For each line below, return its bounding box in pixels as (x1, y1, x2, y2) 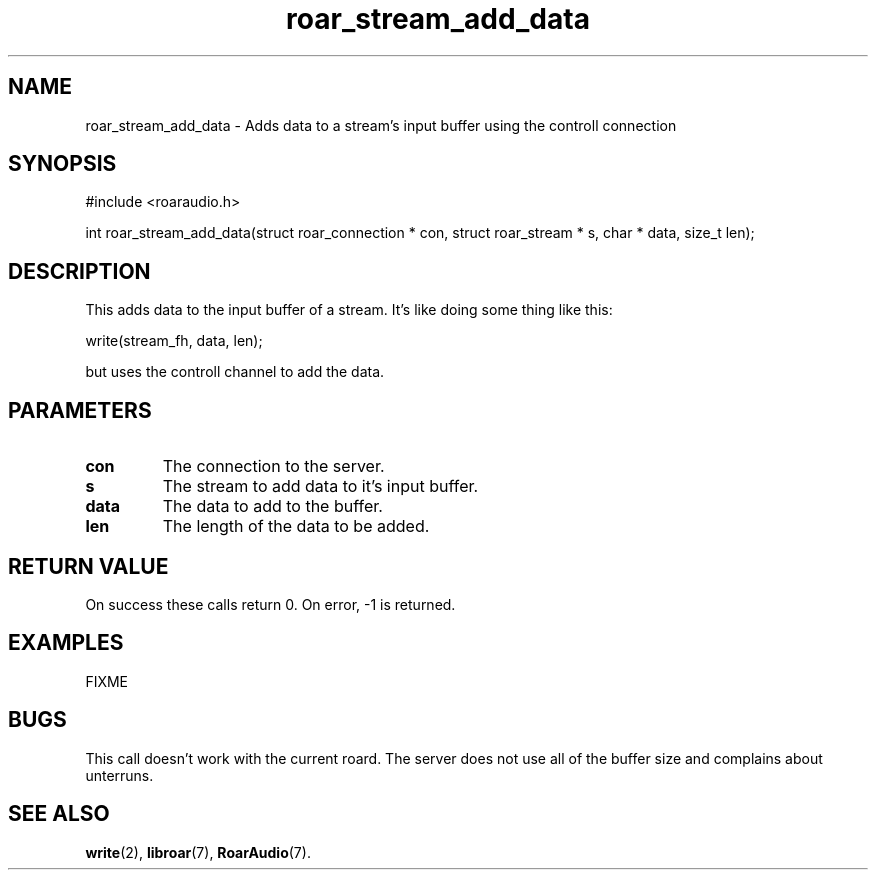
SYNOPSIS (8, 151, 117, 177)
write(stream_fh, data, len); (85, 332, 263, 350)
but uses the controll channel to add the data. (85, 363, 385, 381)
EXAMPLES (8, 630, 124, 656)
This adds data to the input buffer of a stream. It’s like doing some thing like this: (85, 301, 613, 319)
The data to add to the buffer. (162, 496, 383, 517)
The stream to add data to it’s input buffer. (162, 476, 479, 497)
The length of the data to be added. (162, 516, 430, 537)
